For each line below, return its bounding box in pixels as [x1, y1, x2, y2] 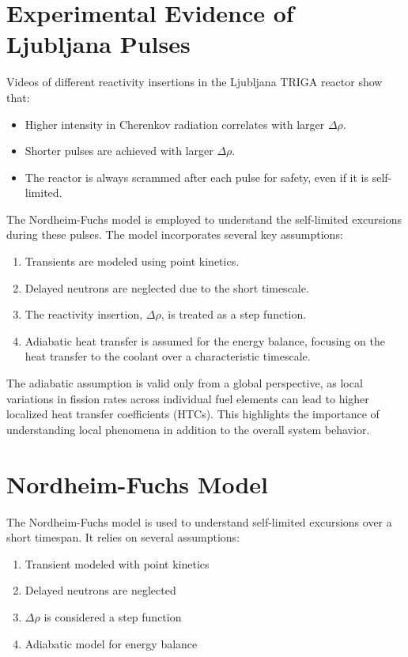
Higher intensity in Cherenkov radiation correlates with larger [25, 115, 325, 132]
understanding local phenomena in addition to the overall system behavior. [6, 421, 370, 437]
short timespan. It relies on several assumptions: [6, 529, 240, 546]
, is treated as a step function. [161, 306, 307, 323]
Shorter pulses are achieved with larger [25, 142, 213, 159]
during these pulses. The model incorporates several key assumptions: [6, 226, 343, 243]
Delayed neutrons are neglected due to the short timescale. [25, 279, 309, 296]
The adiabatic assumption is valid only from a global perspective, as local [6, 375, 363, 391]
